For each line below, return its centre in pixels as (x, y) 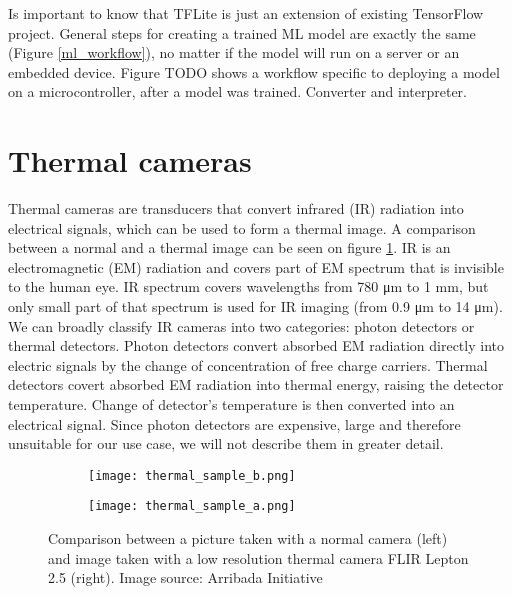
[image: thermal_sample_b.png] (192, 475)
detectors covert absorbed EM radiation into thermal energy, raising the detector (256, 384)
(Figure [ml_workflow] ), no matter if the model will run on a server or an (234, 52)
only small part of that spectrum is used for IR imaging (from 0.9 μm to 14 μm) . (255, 306)
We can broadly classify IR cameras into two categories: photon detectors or (241, 325)
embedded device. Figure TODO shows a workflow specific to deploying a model (254, 71)
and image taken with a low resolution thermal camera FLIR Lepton (258, 557)
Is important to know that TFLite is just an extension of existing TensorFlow (246, 13)
